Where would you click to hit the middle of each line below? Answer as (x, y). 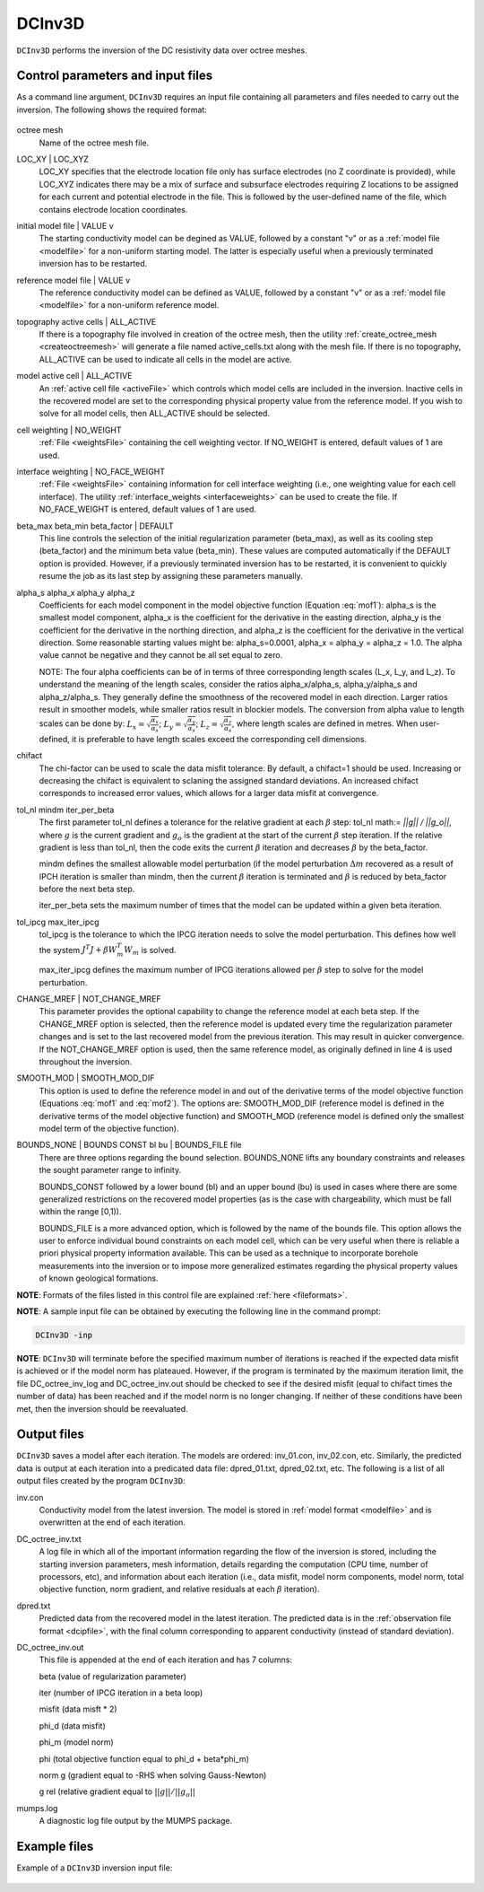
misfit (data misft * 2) (78, 1709)
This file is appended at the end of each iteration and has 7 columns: (166, 1660)
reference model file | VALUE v (73, 280)
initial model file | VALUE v (65, 225)
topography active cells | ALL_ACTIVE (86, 321)
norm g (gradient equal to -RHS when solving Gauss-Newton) (153, 1775)
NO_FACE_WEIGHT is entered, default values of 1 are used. (148, 509)
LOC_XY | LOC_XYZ (53, 159)
